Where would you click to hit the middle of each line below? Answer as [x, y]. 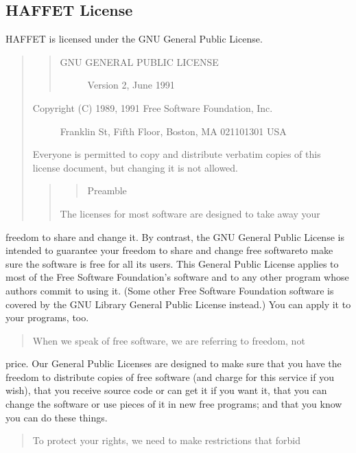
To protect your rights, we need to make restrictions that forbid [166, 440]
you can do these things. [57, 417]
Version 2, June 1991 [131, 85]
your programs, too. [47, 317]
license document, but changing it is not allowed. [135, 167]
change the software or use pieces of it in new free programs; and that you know [174, 404]
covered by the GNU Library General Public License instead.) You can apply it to [178, 304]
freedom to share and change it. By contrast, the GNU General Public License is [175, 236]
